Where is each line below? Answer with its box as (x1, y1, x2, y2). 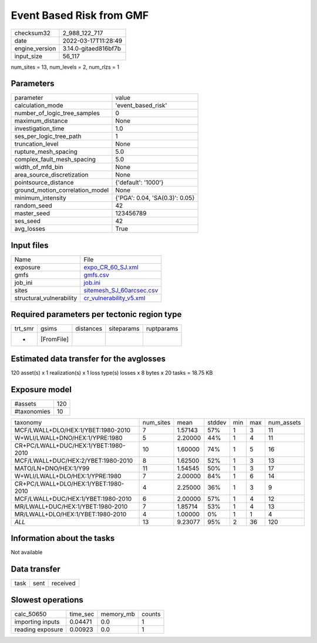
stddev (207, 418, 227, 426)
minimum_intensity (14, 194, 67, 202)
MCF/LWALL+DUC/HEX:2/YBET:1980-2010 (14, 456, 133, 464)
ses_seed (14, 217, 41, 225)
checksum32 (14, 29, 51, 37)
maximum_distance (14, 117, 68, 125)
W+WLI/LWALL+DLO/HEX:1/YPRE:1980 (14, 472, 122, 480)
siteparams (109, 325, 140, 333)
